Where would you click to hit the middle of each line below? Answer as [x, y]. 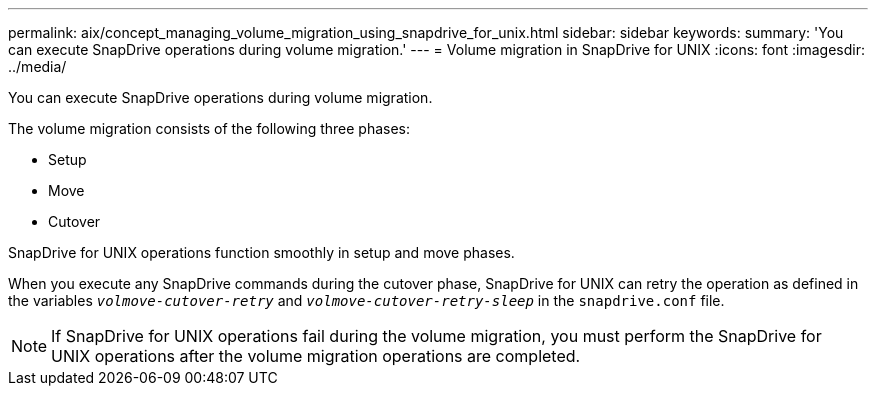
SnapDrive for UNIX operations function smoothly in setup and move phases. [261, 252]
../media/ [37, 66]
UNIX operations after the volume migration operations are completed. [316, 356]
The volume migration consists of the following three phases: [209, 128]
